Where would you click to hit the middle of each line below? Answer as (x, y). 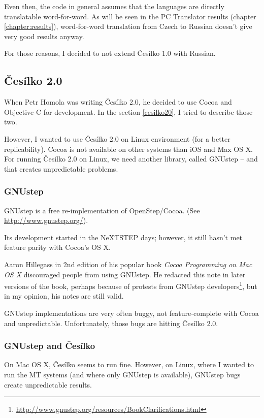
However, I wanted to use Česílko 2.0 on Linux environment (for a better (117, 138)
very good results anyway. (44, 36)
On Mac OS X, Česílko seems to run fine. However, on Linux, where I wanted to (129, 364)
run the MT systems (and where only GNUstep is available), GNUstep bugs (122, 374)
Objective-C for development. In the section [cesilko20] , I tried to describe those (128, 111)
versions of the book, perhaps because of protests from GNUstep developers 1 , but (131, 285)
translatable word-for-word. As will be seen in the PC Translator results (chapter (130, 16)
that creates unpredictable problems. (61, 168)
